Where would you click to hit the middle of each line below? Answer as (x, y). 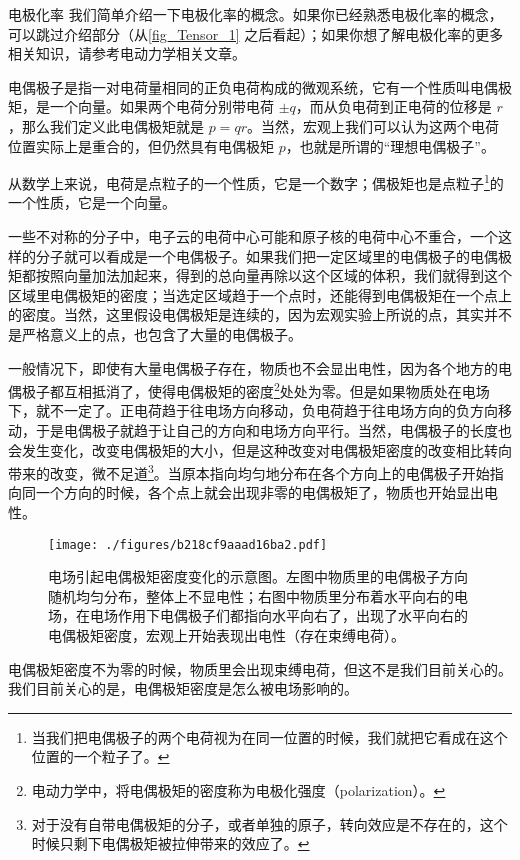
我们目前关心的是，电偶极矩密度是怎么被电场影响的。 (183, 688)
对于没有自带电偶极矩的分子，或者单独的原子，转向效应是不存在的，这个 (269, 823)
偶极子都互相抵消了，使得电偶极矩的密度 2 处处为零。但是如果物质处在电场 (249, 389)
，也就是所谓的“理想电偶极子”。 (390, 145)
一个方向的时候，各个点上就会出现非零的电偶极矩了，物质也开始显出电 (266, 492)
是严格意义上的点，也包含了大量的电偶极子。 (155, 333)
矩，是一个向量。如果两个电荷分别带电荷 (141, 106)
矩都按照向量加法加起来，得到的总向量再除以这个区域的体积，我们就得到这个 (260, 275)
